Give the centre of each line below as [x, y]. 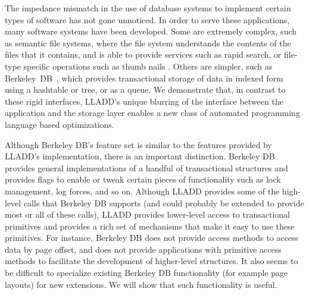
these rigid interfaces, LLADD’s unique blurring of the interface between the [144, 101]
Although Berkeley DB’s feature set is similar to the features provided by [138, 144]
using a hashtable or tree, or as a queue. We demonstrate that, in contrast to [145, 90]
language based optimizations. [60, 124]
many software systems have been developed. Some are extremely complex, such [151, 31]
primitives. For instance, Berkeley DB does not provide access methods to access [152, 238]
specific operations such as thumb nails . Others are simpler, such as [148, 66]
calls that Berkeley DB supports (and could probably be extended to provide [164, 203]
